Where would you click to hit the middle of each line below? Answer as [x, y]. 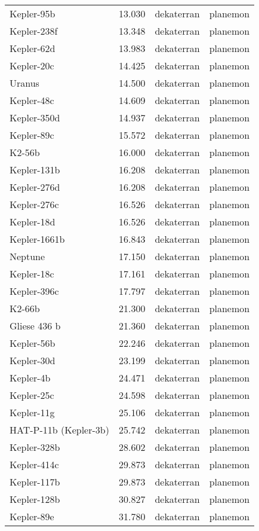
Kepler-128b [35, 499]
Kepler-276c [34, 204]
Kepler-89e [32, 516]
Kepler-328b [35, 447]
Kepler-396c [34, 291]
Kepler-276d [35, 187]
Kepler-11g [32, 412]
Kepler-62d [33, 48]
